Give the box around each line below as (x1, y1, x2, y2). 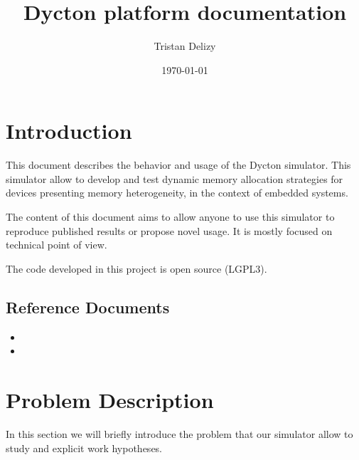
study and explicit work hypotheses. (6, 440, 163, 455)
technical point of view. (6, 237, 107, 252)
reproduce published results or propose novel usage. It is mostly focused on (6, 223, 333, 238)
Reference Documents (6, 296, 170, 318)
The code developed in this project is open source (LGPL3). (6, 261, 267, 276)
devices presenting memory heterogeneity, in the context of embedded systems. (6, 185, 348, 200)
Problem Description (6, 385, 214, 414)
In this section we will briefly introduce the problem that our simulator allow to (6, 426, 353, 441)
